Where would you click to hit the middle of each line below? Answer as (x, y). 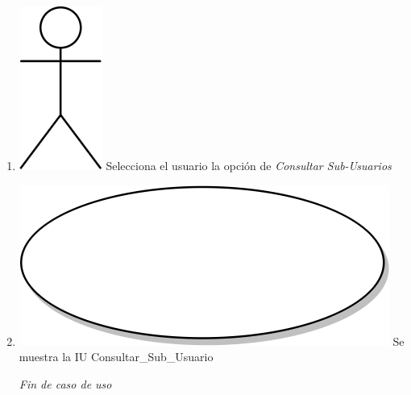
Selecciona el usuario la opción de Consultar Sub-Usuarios (249, 165)
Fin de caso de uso (65, 383)
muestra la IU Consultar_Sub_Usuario (116, 357)
